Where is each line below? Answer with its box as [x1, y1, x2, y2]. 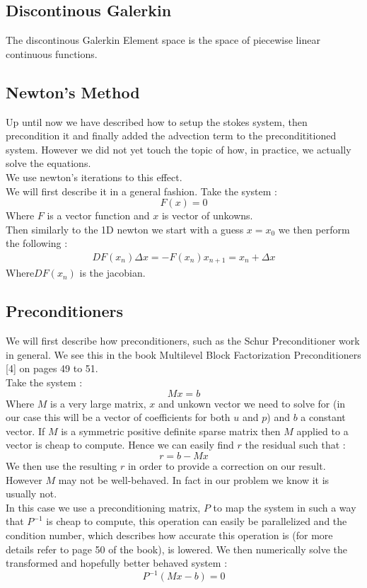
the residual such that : [245, 437, 346, 452]
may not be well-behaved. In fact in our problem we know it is [58, 472, 330, 487]
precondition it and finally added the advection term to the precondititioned [6, 128, 337, 143]
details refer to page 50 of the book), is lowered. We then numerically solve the [6, 541, 347, 556]
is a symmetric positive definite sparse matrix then [61, 423, 281, 438]
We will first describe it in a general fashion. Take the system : [6, 183, 277, 198]
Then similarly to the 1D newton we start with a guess [6, 221, 244, 236]
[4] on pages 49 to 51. [6, 361, 98, 376]
